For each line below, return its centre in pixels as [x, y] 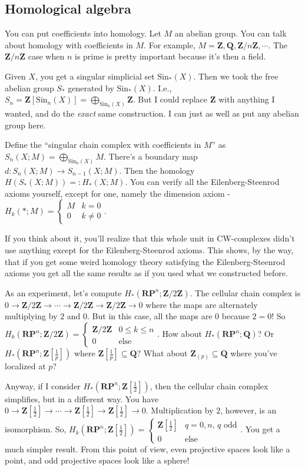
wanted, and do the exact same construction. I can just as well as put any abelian [152, 113]
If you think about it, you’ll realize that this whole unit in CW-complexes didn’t [150, 238]
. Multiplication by [180, 410]
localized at [25, 366]
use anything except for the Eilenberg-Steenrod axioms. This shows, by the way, [149, 250]
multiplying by [31, 316]
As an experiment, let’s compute [63, 292]
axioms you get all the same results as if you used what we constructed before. [146, 273]
